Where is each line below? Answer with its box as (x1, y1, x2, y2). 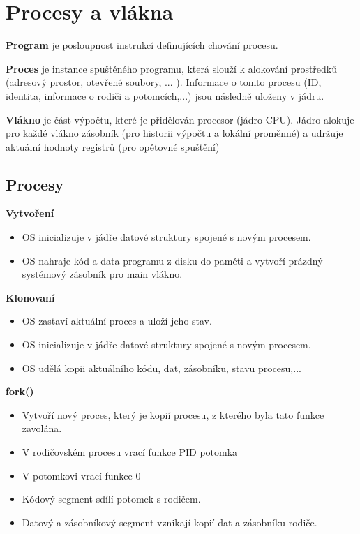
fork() (6, 384, 34, 399)
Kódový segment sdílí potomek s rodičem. (22, 491, 201, 506)
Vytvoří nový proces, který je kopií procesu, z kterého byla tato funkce (22, 407, 324, 422)
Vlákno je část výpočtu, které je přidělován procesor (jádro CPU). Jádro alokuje (6, 112, 354, 126)
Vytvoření (6, 206, 54, 221)
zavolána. (22, 421, 62, 436)
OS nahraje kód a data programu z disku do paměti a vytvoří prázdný (22, 253, 323, 267)
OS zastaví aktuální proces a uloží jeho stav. (22, 313, 212, 328)
